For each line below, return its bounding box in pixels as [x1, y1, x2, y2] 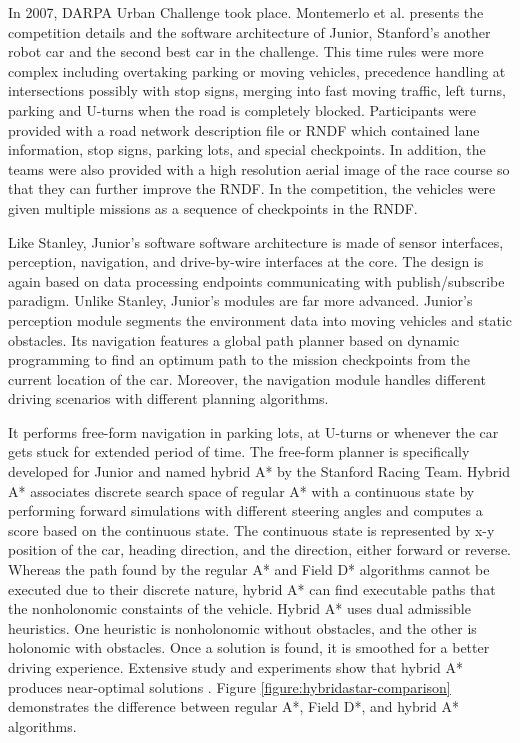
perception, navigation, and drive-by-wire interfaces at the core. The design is [8, 251, 484, 272]
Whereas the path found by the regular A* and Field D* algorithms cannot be [8, 559, 490, 580]
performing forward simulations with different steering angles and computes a [8, 500, 483, 521]
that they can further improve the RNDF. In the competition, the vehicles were [8, 178, 496, 199]
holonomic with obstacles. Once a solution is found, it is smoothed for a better [8, 637, 490, 658]
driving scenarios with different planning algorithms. [8, 388, 329, 409]
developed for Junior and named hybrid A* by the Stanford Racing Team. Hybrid [8, 461, 510, 482]
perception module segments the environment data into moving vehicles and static [8, 309, 512, 330]
